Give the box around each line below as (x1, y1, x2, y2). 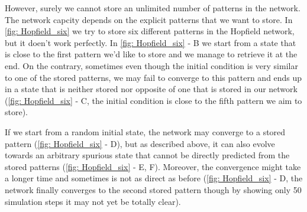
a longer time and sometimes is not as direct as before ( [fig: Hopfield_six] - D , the (5, 172, 303, 184)
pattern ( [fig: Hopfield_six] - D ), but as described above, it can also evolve (5, 137, 275, 149)
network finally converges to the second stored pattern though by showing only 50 (5, 183, 302, 195)
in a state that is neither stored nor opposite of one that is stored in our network (5, 83, 298, 95)
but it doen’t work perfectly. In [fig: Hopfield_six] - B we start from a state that (5, 36, 296, 48)
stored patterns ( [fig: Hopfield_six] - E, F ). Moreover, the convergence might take (5, 160, 301, 172)
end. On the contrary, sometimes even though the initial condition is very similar (5, 59, 298, 71)
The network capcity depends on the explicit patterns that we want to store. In (5, 13, 293, 25)
